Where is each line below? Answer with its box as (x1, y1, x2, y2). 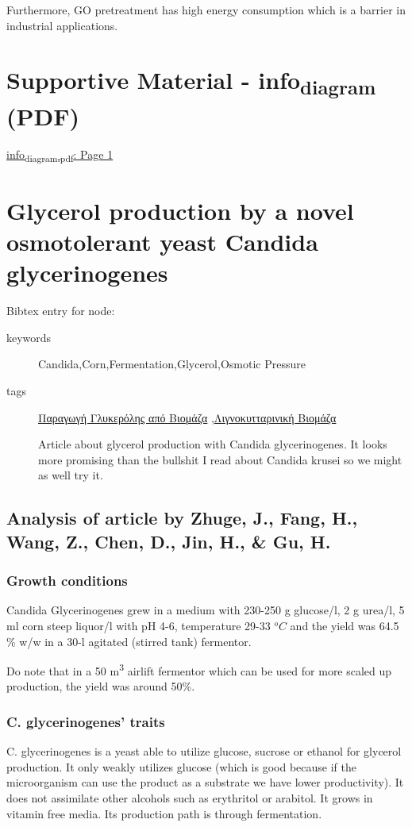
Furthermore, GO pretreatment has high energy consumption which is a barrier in (6, 2, 406, 17)
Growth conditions (6, 571, 128, 590)
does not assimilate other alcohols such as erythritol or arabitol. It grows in (6, 789, 373, 806)
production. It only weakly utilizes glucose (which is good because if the (6, 758, 356, 775)
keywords (6, 329, 52, 345)
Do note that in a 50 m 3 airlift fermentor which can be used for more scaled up (6, 660, 392, 679)
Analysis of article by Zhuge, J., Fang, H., (6, 506, 358, 530)
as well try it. (38, 467, 103, 483)
